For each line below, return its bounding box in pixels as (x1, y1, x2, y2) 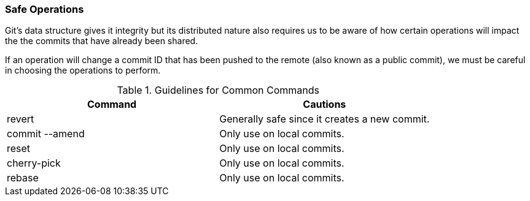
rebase (7, 172, 39, 184)
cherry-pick (7, 157, 61, 170)
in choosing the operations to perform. (5, 65, 161, 76)
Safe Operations (5, 3, 84, 15)
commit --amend (7, 127, 85, 140)
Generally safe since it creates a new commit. (219, 113, 430, 126)
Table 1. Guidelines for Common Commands (117, 84, 319, 97)
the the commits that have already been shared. (5, 36, 198, 47)
